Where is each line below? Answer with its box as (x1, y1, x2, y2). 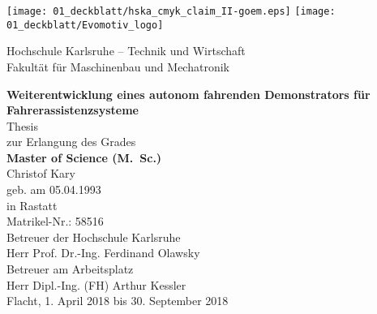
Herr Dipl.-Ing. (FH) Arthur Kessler (6, 276, 186, 293)
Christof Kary (6, 165, 75, 182)
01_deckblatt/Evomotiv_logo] (6, 19, 164, 31)
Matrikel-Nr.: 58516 (6, 213, 104, 230)
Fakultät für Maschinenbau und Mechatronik (6, 58, 229, 75)
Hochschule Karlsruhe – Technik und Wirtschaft (6, 42, 246, 59)
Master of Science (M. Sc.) (6, 148, 162, 166)
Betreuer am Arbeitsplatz (6, 260, 134, 277)
